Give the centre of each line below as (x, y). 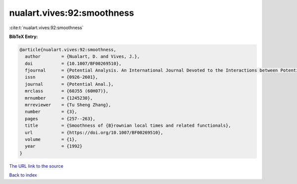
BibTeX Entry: (24, 37)
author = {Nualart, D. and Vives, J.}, (82, 56)
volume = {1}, (51, 139)
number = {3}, (51, 112)
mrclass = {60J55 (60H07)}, (67, 91)
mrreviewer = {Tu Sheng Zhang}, (68, 105)
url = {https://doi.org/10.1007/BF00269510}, (94, 132)
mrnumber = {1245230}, (59, 98)
